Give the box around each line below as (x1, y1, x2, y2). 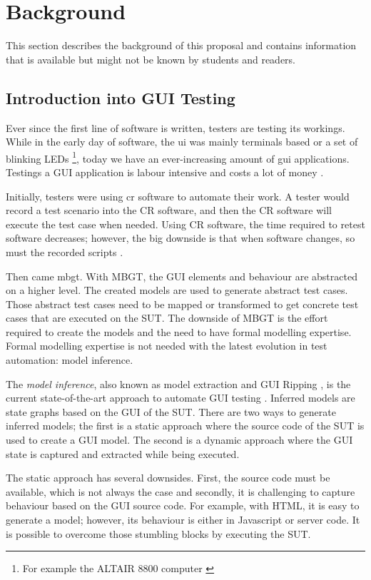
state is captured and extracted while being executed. (6, 446, 240, 461)
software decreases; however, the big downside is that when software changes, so (6, 230, 355, 245)
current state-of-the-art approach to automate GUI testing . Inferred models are (6, 390, 355, 405)
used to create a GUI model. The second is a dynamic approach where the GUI (6, 432, 353, 447)
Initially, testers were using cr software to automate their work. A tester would (6, 188, 350, 203)
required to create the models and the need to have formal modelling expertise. (6, 324, 352, 339)
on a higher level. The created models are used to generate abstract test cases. (6, 283, 348, 297)
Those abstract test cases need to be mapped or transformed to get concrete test (6, 296, 359, 311)
